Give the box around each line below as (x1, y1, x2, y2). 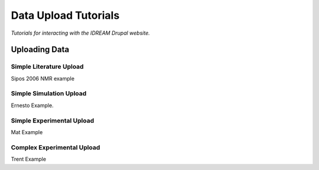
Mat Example (11, 128, 43, 135)
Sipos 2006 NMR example (11, 75, 75, 82)
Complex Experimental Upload (11, 143, 100, 151)
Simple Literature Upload (11, 62, 84, 71)
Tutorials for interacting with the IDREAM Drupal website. (11, 29, 150, 36)
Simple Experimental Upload (11, 116, 95, 125)
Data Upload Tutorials (11, 9, 120, 22)
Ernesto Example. (11, 102, 54, 109)
